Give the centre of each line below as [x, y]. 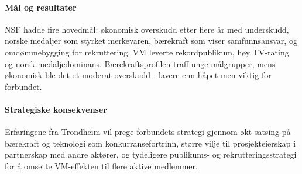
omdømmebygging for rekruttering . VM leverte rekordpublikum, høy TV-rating [147, 52]
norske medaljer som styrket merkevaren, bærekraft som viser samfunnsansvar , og [151, 41]
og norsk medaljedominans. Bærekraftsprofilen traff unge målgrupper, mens [140, 63]
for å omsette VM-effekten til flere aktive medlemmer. [101, 166]
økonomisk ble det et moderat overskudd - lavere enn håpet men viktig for [138, 75]
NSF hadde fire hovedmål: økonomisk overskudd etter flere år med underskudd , [147, 29]
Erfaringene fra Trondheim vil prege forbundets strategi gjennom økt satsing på [148, 132]
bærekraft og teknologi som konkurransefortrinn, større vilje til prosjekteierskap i [150, 143]
